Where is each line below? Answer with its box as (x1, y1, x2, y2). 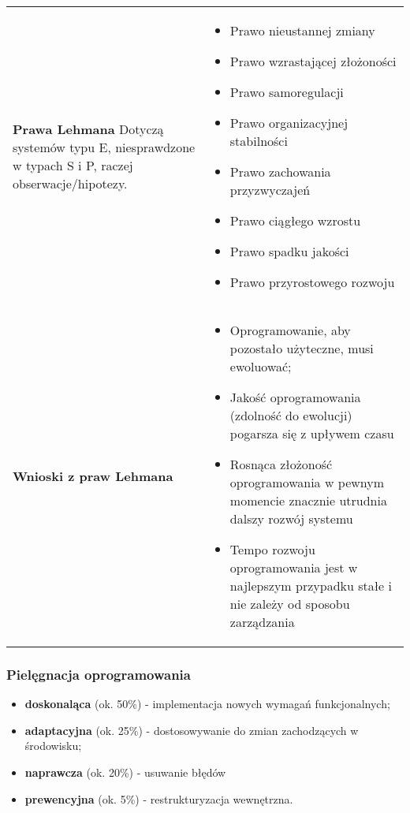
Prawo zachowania (229, 162, 331, 181)
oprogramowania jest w (229, 558, 358, 576)
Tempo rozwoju (229, 540, 315, 558)
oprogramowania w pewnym (229, 473, 385, 491)
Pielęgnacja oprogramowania (6, 664, 191, 684)
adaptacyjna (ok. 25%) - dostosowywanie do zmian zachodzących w (24, 722, 359, 738)
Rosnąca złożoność (229, 455, 333, 473)
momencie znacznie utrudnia (229, 491, 387, 509)
